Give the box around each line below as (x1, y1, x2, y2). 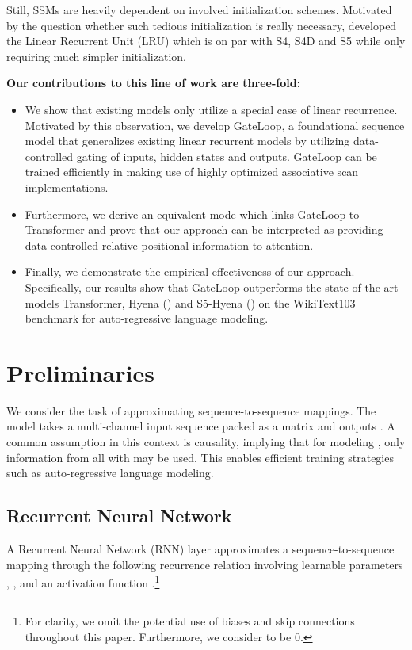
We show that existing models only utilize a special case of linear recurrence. (25, 101, 398, 117)
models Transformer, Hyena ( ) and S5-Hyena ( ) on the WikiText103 (25, 294, 356, 311)
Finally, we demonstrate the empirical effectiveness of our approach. (25, 263, 355, 280)
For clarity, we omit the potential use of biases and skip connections (25, 613, 355, 629)
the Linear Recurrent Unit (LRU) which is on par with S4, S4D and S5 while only (6, 32, 406, 49)
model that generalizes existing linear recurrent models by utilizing (25, 132, 350, 149)
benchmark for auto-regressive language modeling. (25, 310, 269, 327)
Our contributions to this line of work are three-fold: (6, 75, 301, 91)
